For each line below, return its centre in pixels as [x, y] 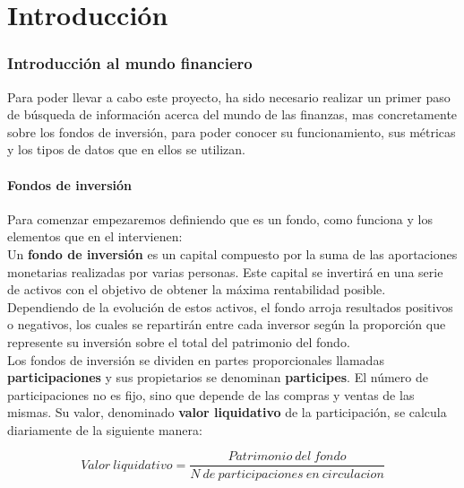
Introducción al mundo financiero [130, 63]
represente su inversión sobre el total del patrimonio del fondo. [179, 341]
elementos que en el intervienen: [95, 236]
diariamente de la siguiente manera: [105, 429]
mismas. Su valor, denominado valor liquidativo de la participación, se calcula [227, 412]
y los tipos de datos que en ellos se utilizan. [126, 149]
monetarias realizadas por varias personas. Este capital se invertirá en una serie [225, 271]
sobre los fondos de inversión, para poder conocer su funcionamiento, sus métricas [232, 131]
